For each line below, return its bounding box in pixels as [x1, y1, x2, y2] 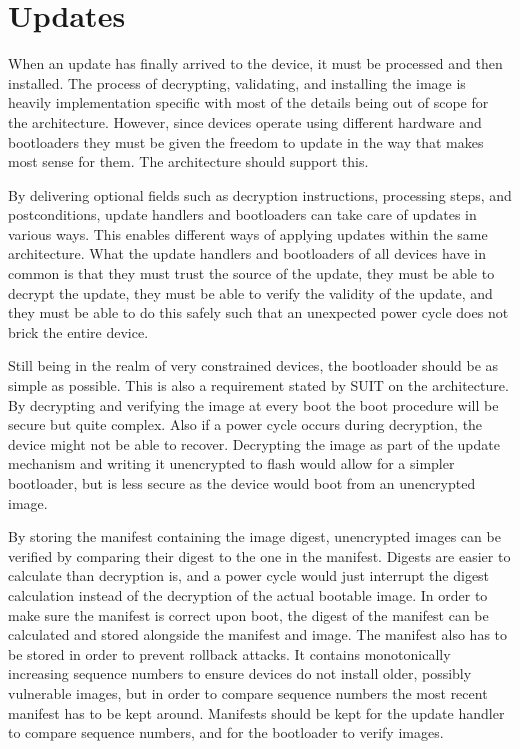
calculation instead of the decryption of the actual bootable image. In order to [8, 584, 488, 605]
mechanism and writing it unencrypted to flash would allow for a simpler [8, 453, 455, 474]
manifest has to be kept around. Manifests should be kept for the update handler [8, 702, 505, 723]
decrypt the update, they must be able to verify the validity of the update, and [8, 282, 493, 303]
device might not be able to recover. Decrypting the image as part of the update [8, 433, 500, 454]
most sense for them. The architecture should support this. [8, 151, 369, 172]
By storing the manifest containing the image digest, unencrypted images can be [8, 526, 501, 547]
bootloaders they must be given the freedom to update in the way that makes [8, 131, 484, 152]
